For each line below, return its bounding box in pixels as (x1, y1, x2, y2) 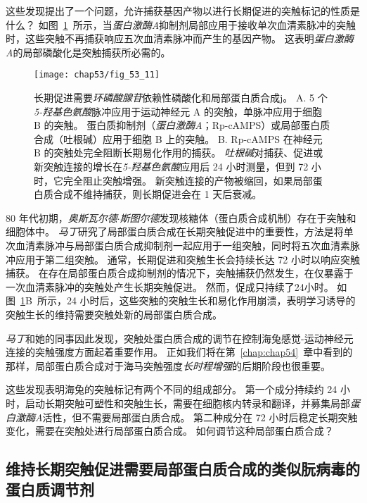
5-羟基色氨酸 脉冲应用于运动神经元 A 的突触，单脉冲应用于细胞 (34, 104, 322, 118)
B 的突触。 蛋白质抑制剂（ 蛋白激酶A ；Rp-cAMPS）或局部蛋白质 (34, 118, 330, 132)
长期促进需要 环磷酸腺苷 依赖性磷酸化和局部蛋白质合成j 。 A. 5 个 (34, 90, 328, 105)
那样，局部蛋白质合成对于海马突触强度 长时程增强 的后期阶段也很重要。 (6, 358, 330, 373)
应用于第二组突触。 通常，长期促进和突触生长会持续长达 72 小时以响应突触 (15, 252, 360, 266)
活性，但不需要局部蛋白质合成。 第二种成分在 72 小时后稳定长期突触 (42, 409, 358, 424)
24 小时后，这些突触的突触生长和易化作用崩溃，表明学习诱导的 (66, 293, 356, 308)
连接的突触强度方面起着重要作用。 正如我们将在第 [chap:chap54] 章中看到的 (6, 344, 353, 359)
